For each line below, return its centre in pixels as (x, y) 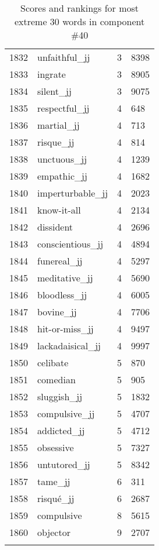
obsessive (56, 447)
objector (54, 532)
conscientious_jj (70, 244)
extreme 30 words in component (79, 21)
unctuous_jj (62, 159)
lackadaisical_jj (69, 346)
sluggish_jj (60, 396)
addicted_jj (61, 430)
